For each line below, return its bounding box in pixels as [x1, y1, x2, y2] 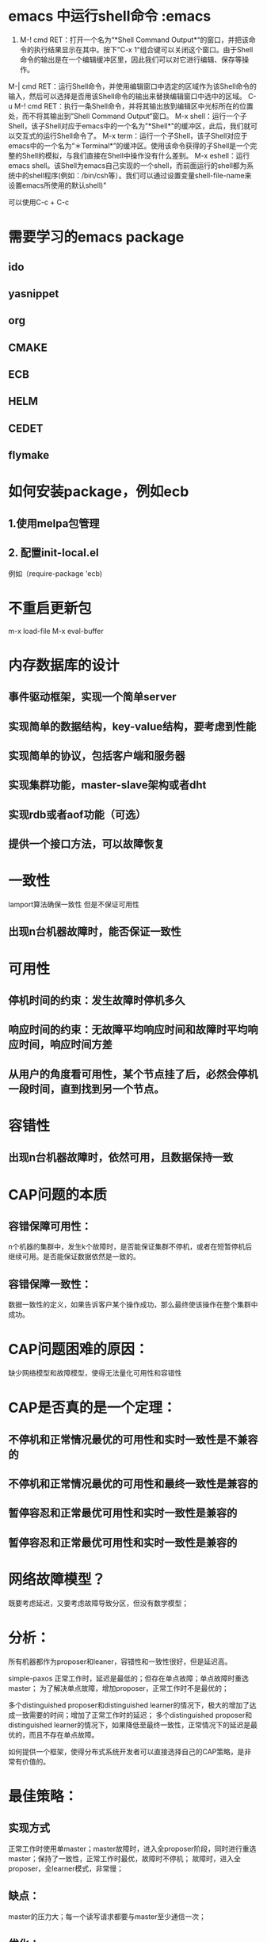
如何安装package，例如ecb [8, 483, 189, 501]
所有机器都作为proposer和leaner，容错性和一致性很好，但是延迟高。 [8, 1657, 232, 1666]
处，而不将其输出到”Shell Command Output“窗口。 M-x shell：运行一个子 [8, 111, 247, 120]
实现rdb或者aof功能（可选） [8, 807, 147, 821]
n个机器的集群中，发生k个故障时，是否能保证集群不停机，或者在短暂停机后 [8, 1242, 252, 1252]
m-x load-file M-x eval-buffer [8, 626, 105, 635]
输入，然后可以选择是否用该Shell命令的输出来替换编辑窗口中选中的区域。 [8, 91, 247, 101]
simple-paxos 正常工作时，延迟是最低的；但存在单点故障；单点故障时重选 [8, 1673, 250, 1683]
